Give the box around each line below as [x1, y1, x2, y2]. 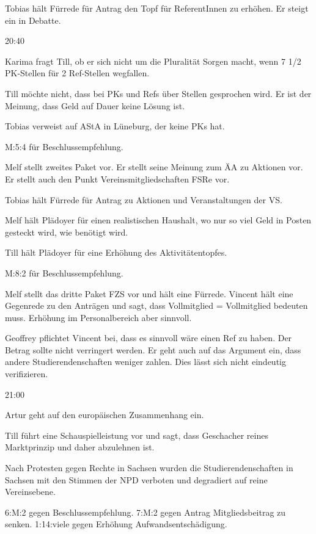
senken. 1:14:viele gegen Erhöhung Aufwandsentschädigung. [5, 518, 227, 530]
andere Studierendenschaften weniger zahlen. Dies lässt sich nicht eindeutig [5, 355, 286, 368]
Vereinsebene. [5, 485, 56, 498]
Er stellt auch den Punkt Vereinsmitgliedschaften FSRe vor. [5, 172, 230, 185]
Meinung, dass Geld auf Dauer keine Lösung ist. [5, 99, 185, 112]
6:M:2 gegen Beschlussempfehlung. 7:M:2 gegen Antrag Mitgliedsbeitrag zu [5, 505, 286, 518]
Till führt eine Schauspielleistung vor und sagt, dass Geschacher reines [5, 428, 268, 441]
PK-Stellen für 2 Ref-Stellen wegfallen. [5, 67, 150, 79]
